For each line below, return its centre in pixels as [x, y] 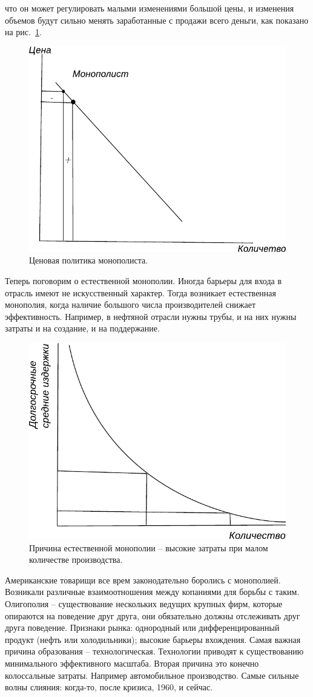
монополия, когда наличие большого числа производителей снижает [130, 304]
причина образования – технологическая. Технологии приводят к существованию [154, 651]
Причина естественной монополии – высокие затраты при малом [149, 547]
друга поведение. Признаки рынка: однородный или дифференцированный [142, 627]
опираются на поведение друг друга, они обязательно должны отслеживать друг [153, 615]
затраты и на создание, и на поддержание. [82, 328]
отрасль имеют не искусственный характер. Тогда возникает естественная [140, 292]
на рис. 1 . [23, 32]
